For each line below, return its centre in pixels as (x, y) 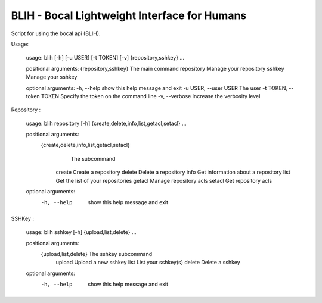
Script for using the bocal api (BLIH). (56, 33)
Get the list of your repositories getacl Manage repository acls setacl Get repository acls (164, 180)
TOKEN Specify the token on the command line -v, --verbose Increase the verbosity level (151, 96)
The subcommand (93, 158)
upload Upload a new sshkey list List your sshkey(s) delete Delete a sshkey (148, 263)
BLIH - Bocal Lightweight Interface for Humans (129, 15)
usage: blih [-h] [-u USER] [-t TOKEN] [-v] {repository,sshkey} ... (105, 58)
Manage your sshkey (52, 77)
